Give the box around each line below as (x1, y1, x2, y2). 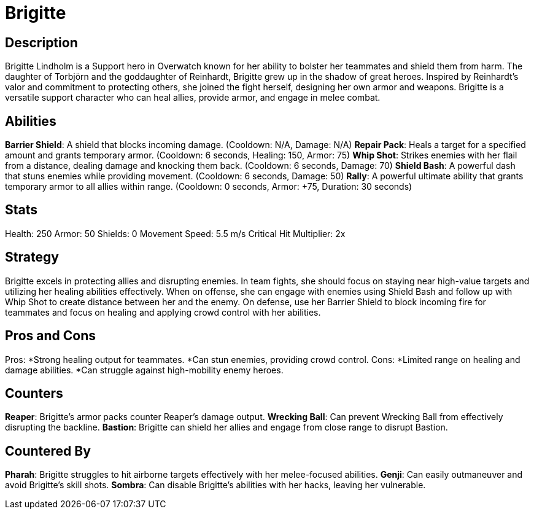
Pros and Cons (5, 328, 96, 344)
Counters (5, 385, 63, 401)
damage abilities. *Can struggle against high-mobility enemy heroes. (5, 364, 284, 375)
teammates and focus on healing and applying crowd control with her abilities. (5, 306, 321, 317)
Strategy (5, 249, 59, 265)
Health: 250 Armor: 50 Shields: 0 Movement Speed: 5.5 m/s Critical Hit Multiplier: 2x (5, 228, 346, 239)
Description (5, 34, 78, 50)
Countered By (5, 443, 91, 459)
